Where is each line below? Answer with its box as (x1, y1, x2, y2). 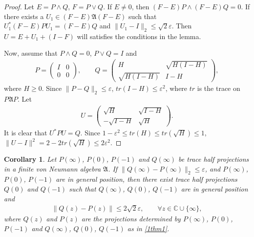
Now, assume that (4, 47, 58, 58)
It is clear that (4, 128, 47, 138)
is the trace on (197, 83, 240, 93)
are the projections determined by (81, 214, 181, 224)
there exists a (4, 11, 44, 21)
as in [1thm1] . (127, 223, 169, 233)
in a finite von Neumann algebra (4, 163, 101, 173)
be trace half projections (178, 154, 249, 164)
